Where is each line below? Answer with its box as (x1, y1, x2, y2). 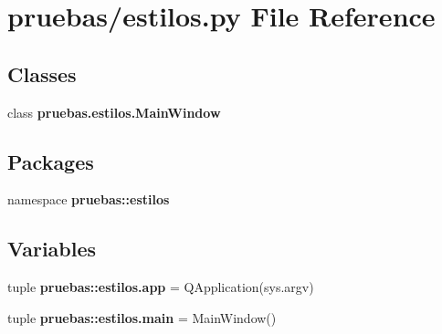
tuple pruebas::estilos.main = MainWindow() (7, 308, 277, 327)
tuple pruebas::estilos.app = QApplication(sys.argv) (7, 277, 314, 297)
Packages (7, 147, 94, 175)
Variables (7, 235, 97, 263)
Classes (7, 59, 77, 88)
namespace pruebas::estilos (7, 190, 170, 209)
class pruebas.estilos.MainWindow (7, 102, 221, 121)
